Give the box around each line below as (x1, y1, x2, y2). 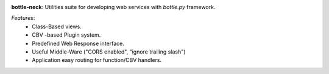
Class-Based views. (32, 23, 82, 30)
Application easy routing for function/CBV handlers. (32, 57, 161, 64)
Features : (11, 14, 35, 22)
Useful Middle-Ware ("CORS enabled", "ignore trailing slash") (32, 48, 186, 55)
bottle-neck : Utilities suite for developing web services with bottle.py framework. (11, 4, 216, 10)
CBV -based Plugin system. (32, 31, 101, 39)
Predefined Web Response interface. (32, 40, 125, 47)
